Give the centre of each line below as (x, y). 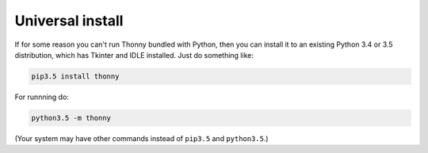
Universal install (69, 21)
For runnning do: (42, 97)
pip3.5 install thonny (75, 76)
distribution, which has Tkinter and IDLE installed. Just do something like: (134, 55)
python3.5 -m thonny (71, 118)
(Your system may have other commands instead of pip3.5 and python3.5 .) (141, 138)
